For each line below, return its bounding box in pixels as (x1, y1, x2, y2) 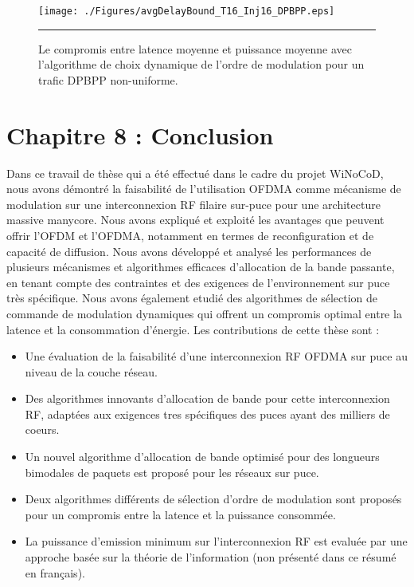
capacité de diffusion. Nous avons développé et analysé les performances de (6, 242, 372, 259)
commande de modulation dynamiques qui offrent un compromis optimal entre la (6, 305, 402, 321)
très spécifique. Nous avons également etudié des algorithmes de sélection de (6, 290, 378, 306)
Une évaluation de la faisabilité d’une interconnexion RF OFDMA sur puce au (25, 348, 408, 364)
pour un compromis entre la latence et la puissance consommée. (25, 506, 336, 522)
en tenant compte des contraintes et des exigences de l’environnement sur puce (6, 274, 390, 290)
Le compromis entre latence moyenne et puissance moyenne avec (38, 40, 352, 57)
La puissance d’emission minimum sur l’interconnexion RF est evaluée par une (25, 533, 408, 550)
